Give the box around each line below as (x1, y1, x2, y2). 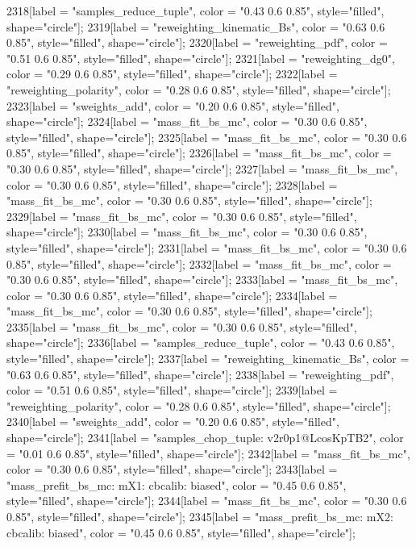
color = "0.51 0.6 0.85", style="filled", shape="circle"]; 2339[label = (6, 382, 338, 399)
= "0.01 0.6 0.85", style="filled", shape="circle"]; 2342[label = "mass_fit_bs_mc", (6, 445, 410, 461)
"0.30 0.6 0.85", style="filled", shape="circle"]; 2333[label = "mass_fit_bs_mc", (6, 271, 398, 288)
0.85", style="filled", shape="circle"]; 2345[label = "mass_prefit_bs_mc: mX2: (6, 508, 393, 524)
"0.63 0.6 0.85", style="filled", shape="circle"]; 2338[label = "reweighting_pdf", (6, 365, 394, 382)
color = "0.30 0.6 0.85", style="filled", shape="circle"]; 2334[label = (6, 286, 338, 303)
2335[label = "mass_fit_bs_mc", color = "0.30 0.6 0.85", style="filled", (6, 318, 357, 335)
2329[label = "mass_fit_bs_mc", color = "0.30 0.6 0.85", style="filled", (6, 207, 357, 224)
